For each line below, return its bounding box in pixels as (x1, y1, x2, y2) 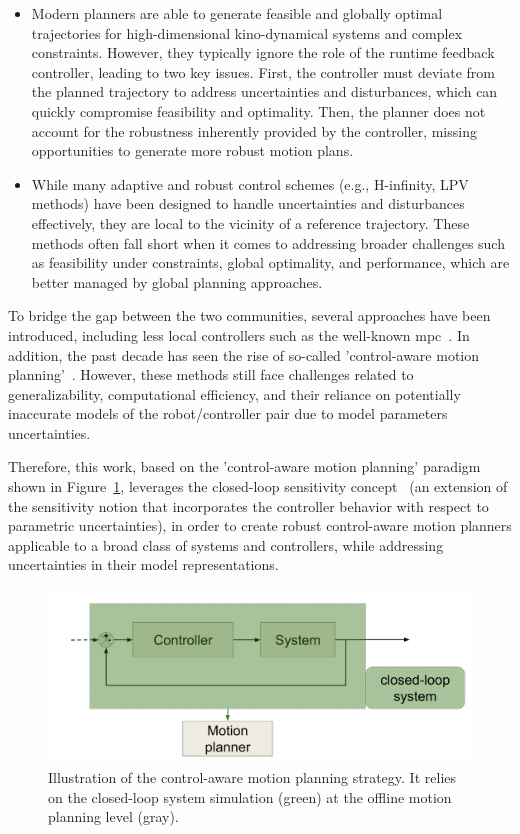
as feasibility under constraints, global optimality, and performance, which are (31, 252, 510, 273)
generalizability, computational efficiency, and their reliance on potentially (8, 383, 461, 404)
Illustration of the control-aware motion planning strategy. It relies (48, 766, 457, 787)
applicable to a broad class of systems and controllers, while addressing (8, 534, 444, 555)
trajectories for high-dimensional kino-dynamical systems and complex (31, 22, 463, 43)
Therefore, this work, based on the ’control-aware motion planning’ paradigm (8, 456, 481, 477)
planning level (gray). (48, 806, 179, 827)
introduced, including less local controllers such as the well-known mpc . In (8, 324, 470, 345)
